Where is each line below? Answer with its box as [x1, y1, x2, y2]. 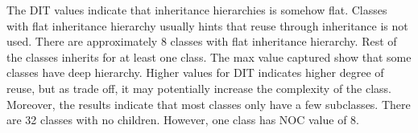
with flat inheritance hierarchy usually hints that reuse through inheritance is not [6, 17, 408, 34]
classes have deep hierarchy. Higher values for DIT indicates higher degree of [6, 64, 384, 81]
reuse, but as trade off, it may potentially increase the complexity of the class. [6, 79, 392, 96]
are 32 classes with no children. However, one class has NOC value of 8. [6, 111, 360, 128]
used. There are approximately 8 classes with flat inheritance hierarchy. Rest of [6, 33, 397, 50]
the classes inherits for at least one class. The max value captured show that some [6, 48, 412, 65]
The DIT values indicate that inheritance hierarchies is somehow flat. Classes [6, 2, 387, 18]
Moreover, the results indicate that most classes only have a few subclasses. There [6, 95, 411, 112]
